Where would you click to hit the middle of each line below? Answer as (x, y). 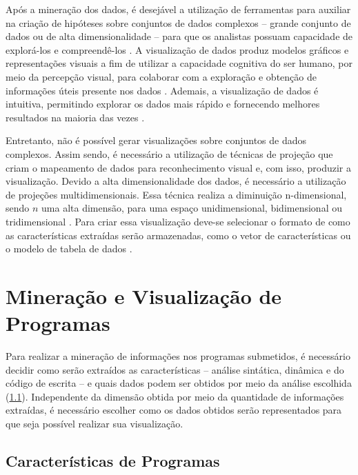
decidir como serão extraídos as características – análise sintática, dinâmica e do (175, 369)
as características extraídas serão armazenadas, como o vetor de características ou (178, 235)
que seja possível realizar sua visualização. (95, 423)
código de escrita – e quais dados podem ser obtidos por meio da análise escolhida (179, 383)
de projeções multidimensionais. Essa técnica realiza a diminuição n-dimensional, (176, 194)
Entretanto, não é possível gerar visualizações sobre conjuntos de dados (156, 140)
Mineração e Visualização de (144, 295)
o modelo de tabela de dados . (69, 249)
